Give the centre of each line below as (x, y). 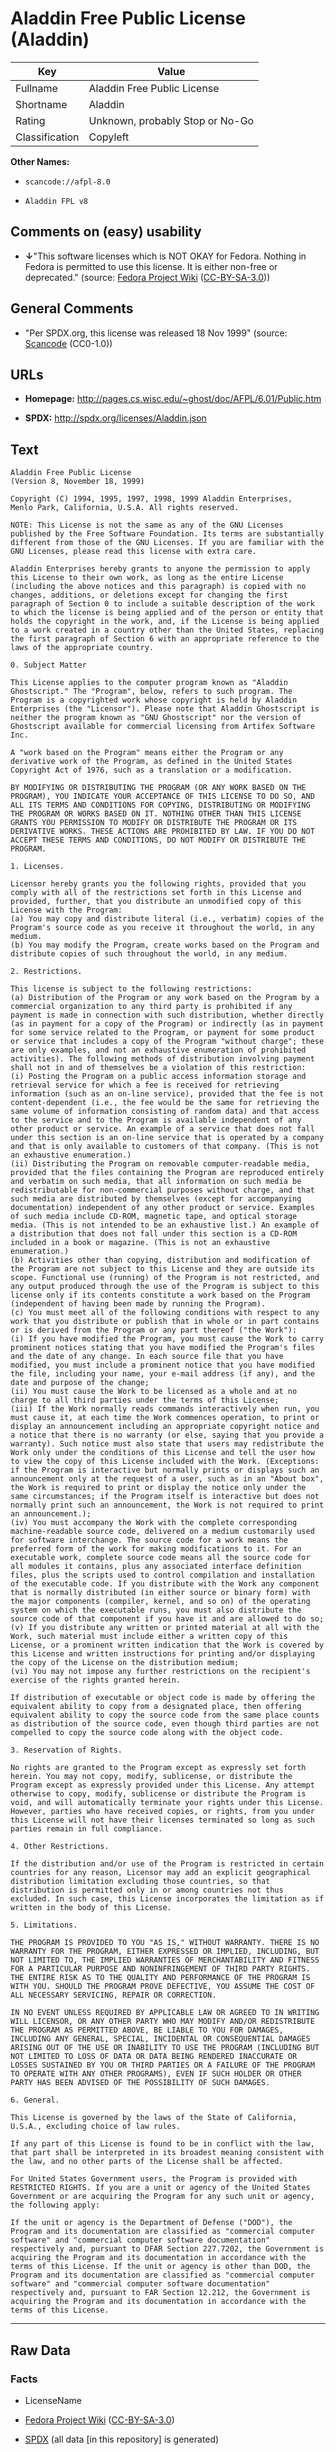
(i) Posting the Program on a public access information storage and (158, 1077)
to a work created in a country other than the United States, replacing (167, 630)
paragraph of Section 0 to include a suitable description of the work (162, 604)
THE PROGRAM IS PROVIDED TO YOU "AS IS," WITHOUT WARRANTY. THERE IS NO (165, 1943)
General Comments (72, 308)
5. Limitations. (44, 1925)
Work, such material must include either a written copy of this (149, 1637)
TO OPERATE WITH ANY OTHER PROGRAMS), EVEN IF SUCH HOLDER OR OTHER (156, 2074)
